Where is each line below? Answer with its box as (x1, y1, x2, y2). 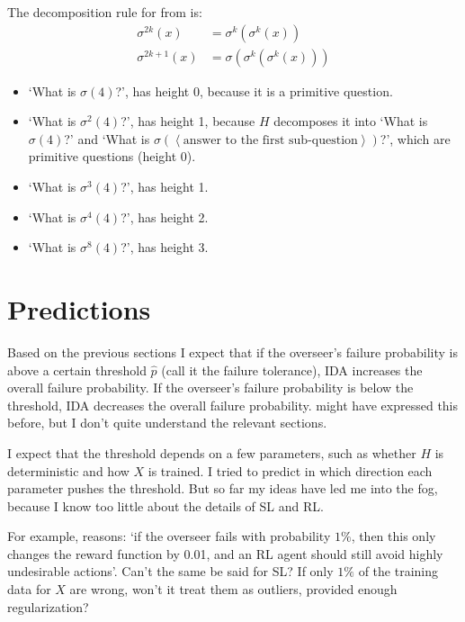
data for (7, 580, 51, 599)
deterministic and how (7, 461, 130, 480)
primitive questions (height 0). (28, 147, 196, 166)
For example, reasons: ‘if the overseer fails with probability (7, 527, 331, 545)
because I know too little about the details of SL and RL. (7, 496, 324, 515)
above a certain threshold (7, 360, 147, 379)
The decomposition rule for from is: (7, 3, 202, 21)
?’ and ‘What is (64, 129, 150, 148)
